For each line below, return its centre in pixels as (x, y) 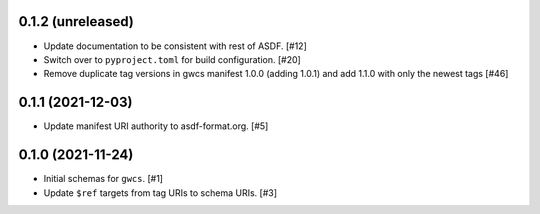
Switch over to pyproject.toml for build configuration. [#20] (172, 59)
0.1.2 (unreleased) (76, 21)
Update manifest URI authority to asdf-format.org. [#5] (156, 126)
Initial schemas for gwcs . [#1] (103, 179)
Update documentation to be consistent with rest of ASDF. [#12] (175, 46)
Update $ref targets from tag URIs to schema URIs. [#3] (160, 192)
